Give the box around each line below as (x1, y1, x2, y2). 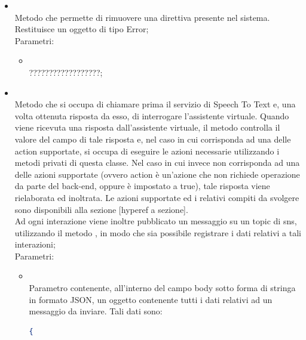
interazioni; (14, 238, 56, 251)
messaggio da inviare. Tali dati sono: (29, 305, 163, 317)
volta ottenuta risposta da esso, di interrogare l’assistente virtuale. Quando (14, 109, 289, 122)
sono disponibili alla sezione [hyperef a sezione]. (14, 203, 188, 215)
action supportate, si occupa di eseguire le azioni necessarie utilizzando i (14, 144, 280, 157)
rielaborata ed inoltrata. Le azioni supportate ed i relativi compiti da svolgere (14, 191, 299, 203)
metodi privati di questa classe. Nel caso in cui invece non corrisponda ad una (14, 156, 300, 169)
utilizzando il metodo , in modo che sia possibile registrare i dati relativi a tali (14, 226, 301, 239)
